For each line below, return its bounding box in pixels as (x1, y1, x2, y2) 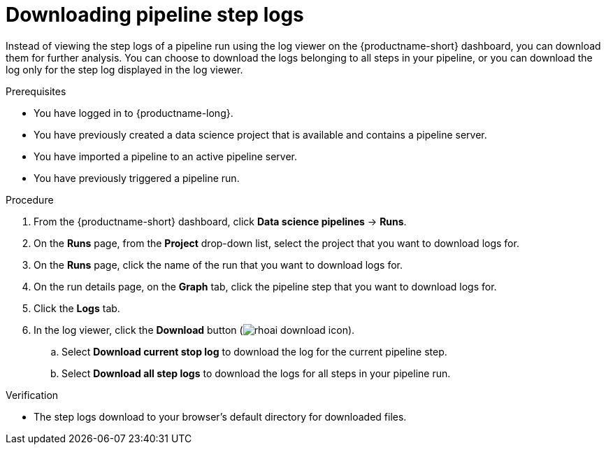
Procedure (6, 193, 54, 206)
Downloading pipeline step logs (6, 3, 304, 27)
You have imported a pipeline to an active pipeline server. (34, 150, 297, 162)
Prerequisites (6, 85, 66, 97)
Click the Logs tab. (34, 302, 120, 314)
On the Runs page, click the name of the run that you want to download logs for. (34, 258, 403, 271)
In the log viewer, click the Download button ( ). (34, 323, 355, 336)
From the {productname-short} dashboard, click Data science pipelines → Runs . (34, 215, 407, 227)
